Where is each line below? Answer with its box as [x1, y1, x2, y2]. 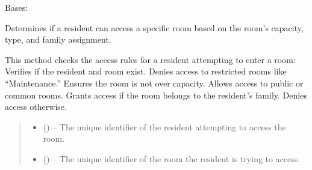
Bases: [5, 1, 28, 13]
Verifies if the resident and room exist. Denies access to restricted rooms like [5, 65, 287, 77]
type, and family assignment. [5, 33, 111, 46]
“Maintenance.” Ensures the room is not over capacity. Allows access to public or [5, 76, 304, 89]
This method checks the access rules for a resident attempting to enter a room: [5, 53, 296, 65]
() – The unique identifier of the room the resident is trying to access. [43, 152, 301, 165]
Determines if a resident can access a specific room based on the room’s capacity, [5, 21, 304, 34]
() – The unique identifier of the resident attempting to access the [43, 120, 286, 133]
